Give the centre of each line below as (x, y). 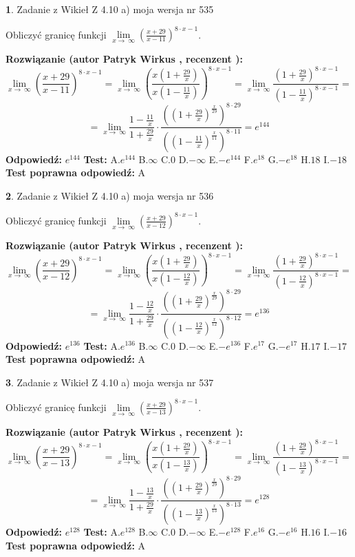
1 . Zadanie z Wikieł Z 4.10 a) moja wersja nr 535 (110, 9)
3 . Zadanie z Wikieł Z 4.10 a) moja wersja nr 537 (110, 382)
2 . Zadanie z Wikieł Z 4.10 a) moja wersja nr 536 (110, 195)
